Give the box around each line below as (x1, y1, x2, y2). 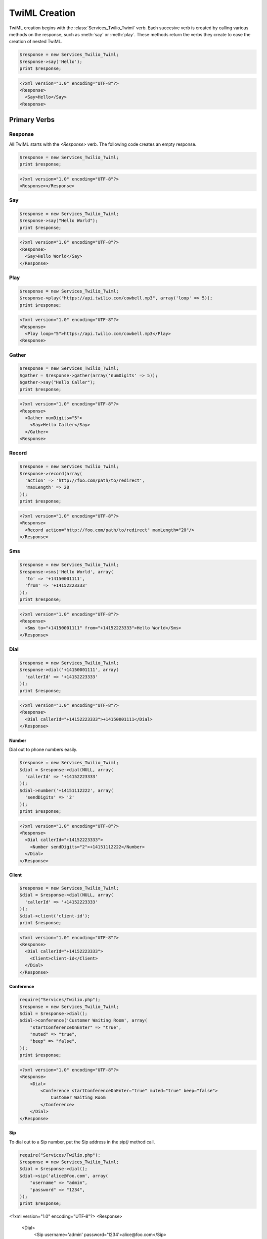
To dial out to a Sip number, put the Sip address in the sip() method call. (9, 1139, 155, 1145)
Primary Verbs (9, 115, 55, 124)
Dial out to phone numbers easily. (9, 746, 78, 753)
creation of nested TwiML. (9, 39, 63, 45)
